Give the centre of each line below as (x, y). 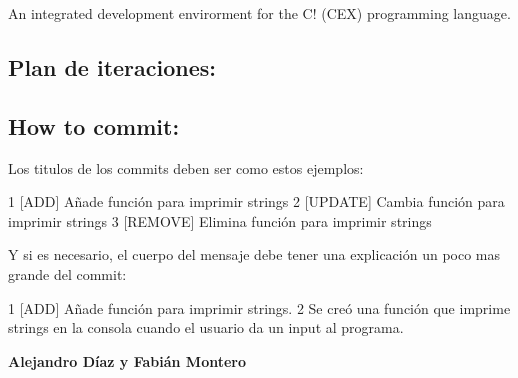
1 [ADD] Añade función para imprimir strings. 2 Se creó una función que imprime (259, 307)
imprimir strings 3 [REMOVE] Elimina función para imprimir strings (220, 220)
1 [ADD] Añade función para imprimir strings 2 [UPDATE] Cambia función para (256, 201)
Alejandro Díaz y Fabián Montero (127, 360)
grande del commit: (67, 273)
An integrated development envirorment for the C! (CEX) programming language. (259, 13)
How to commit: (94, 125)
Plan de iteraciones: (112, 66)
